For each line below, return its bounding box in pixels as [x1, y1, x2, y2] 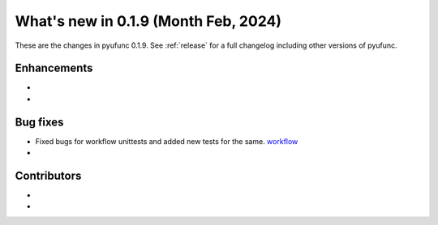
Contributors [15, 168, 82, 182]
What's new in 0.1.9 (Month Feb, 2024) [15, 12, 282, 30]
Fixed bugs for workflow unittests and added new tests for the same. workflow [35, 136, 298, 146]
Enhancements [15, 62, 93, 75]
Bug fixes [15, 115, 64, 129]
